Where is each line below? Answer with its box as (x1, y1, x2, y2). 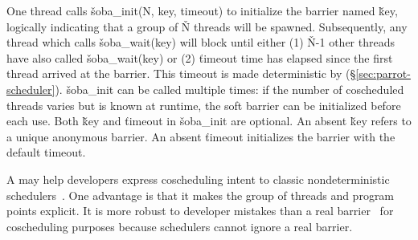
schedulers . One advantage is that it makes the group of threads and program (6, 186, 395, 203)
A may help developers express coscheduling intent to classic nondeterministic (6, 170, 390, 187)
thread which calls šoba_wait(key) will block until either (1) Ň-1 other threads (6, 34, 395, 51)
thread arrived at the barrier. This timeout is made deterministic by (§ (6, 65, 356, 82)
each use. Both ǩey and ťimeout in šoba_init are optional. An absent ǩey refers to (6, 112, 412, 129)
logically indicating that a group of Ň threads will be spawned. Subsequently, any (6, 18, 408, 35)
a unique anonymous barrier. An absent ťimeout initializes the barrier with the (6, 128, 395, 144)
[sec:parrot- (355, 65, 411, 82)
